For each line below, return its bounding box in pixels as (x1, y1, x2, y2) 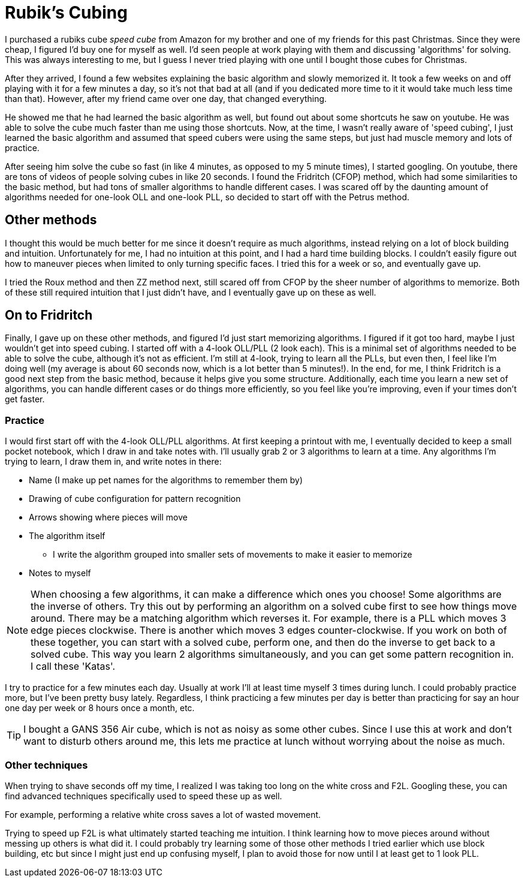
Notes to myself (29, 568, 91, 579)
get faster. (5, 394, 45, 405)
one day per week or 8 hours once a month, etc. (5, 703, 195, 714)
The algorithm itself (29, 531, 105, 541)
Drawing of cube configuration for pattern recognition (29, 493, 241, 504)
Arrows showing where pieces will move (29, 512, 188, 523)
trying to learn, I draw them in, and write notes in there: (5, 456, 222, 467)
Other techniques (5, 758, 88, 771)
